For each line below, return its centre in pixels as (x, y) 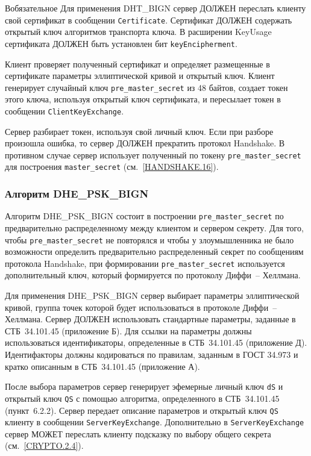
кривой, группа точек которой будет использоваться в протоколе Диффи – (141, 307)
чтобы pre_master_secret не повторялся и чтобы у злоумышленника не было (149, 239)
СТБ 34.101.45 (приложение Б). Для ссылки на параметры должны (128, 330)
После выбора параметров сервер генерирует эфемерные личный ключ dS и (144, 386)
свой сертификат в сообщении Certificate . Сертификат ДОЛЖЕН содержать (149, 20)
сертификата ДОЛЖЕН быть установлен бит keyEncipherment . (121, 43)
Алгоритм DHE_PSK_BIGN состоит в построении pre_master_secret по (144, 216)
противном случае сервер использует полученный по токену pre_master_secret (153, 155)
